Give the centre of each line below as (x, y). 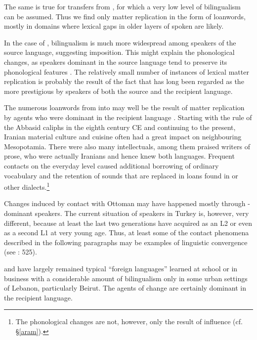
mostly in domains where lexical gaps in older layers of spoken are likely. (114, 26)
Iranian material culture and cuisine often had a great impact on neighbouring (123, 137)
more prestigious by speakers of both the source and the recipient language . (118, 91)
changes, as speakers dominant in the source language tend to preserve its (116, 62)
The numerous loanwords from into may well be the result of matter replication (124, 107)
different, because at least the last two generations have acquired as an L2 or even (128, 223)
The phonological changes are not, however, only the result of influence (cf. (129, 321)
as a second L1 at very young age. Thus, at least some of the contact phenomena (127, 233)
